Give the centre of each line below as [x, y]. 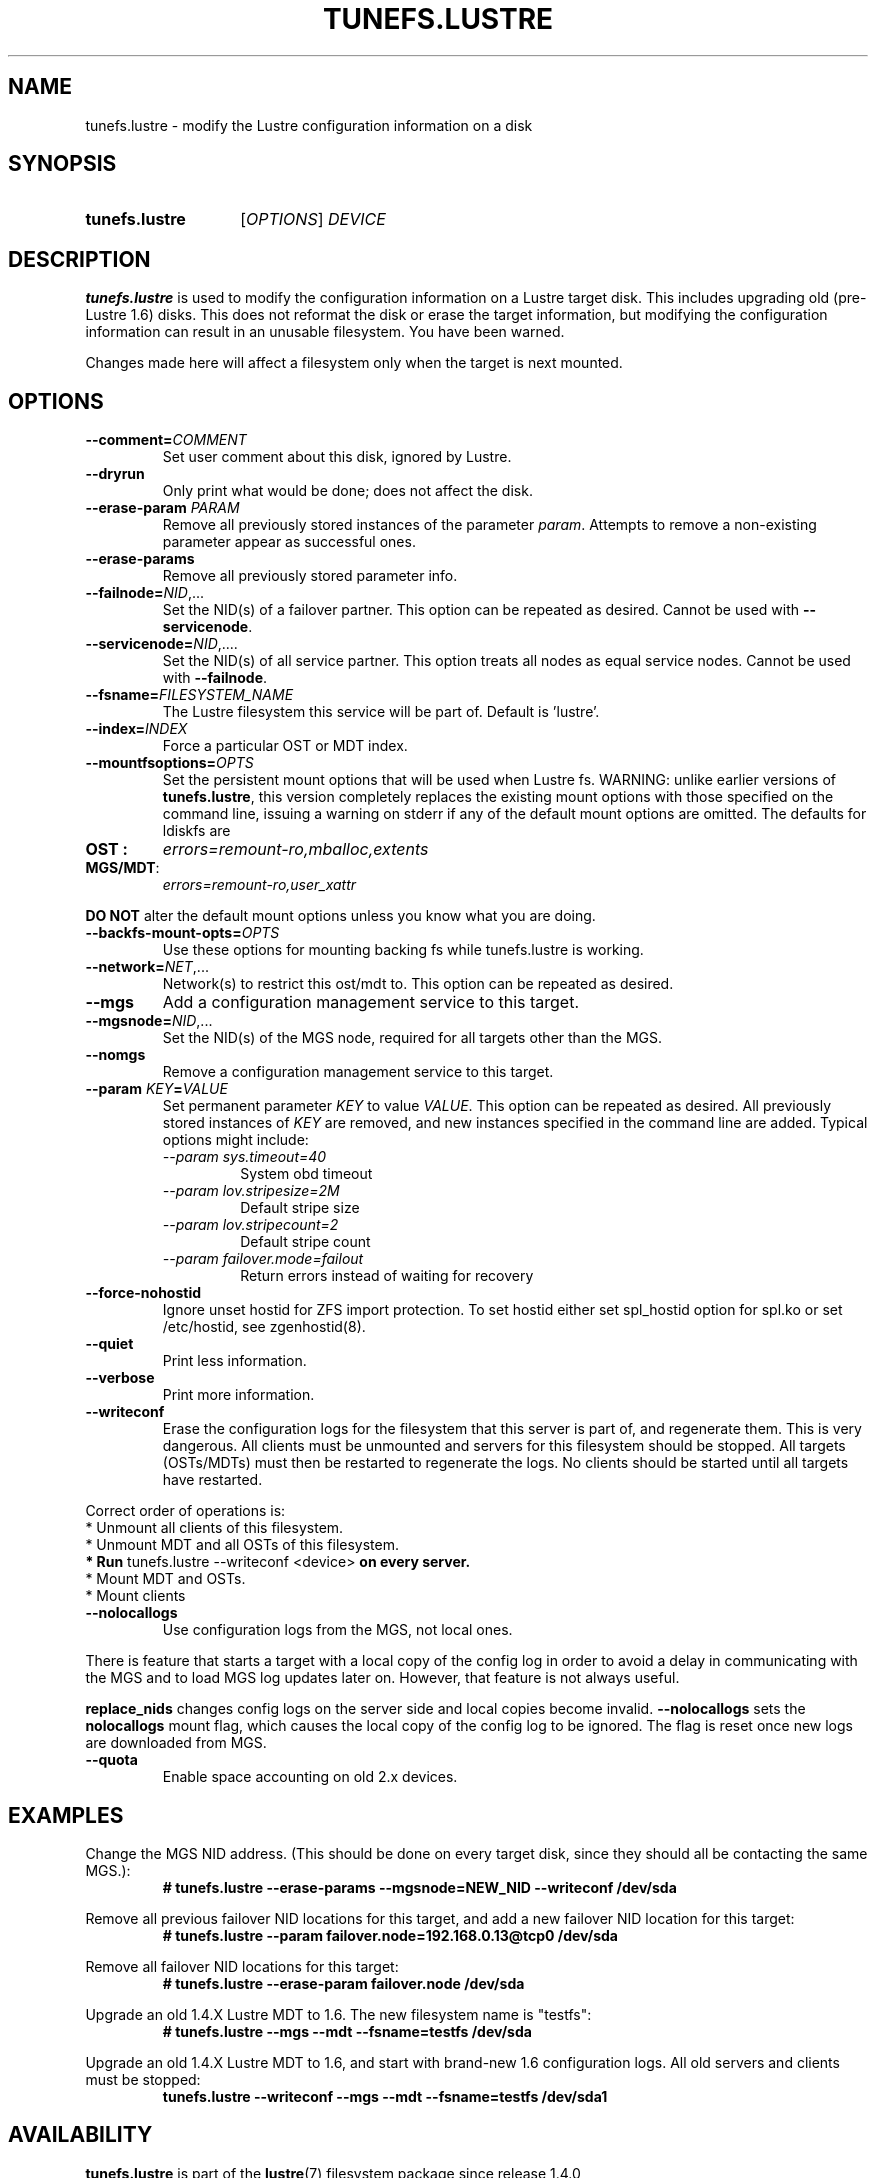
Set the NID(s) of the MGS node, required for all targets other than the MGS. [412, 1038]
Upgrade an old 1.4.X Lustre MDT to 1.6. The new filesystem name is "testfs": [338, 2014]
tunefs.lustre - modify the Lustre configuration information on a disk [309, 125]
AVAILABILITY [80, 2135]
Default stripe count [305, 1242]
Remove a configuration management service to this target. [358, 1072]
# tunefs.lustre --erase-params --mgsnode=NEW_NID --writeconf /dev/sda [419, 1887]
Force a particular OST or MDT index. [285, 746]
